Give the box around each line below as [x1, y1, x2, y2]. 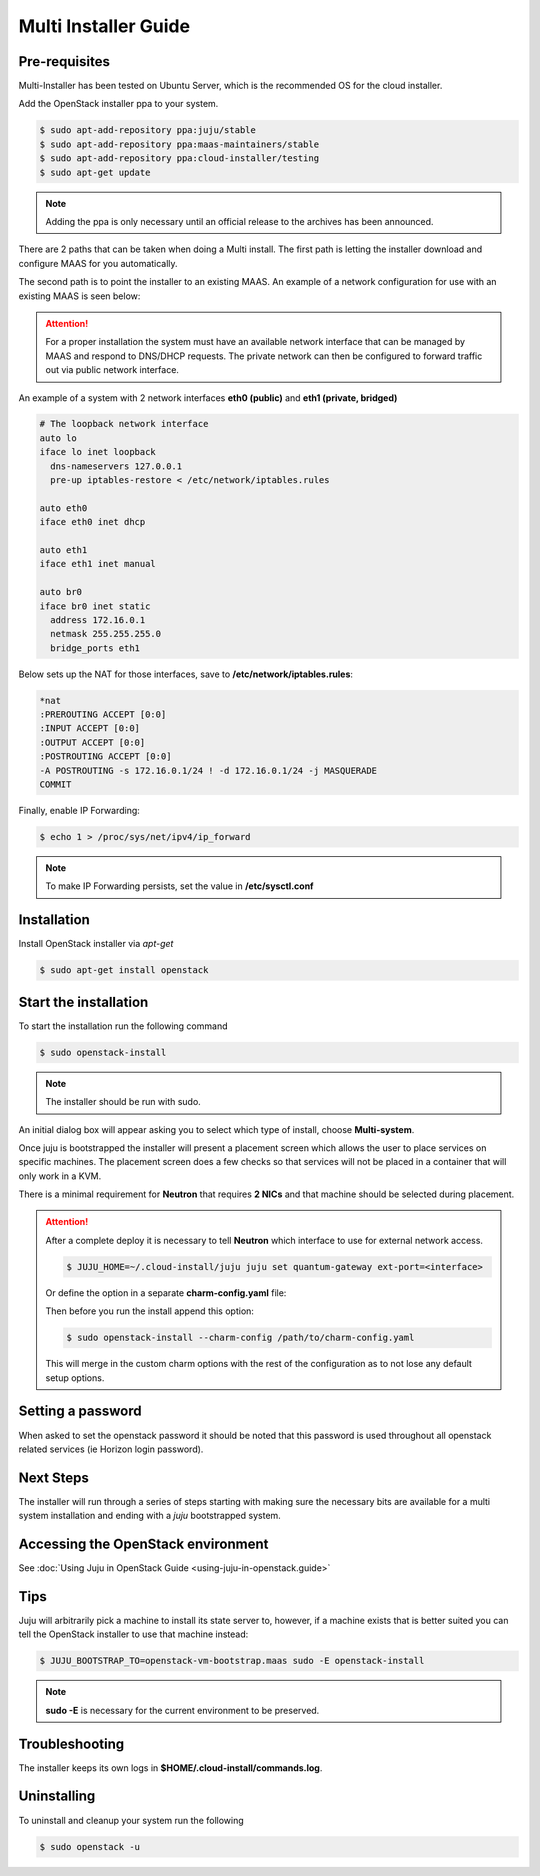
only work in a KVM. [18, 1170, 102, 1182]
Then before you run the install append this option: [45, 1305, 255, 1317]
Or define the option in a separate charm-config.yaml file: [45, 1286, 287, 1299]
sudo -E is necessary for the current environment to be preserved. [45, 1704, 320, 1716]
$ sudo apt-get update [39, 166, 151, 178]
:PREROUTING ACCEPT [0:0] [39, 709, 167, 720]
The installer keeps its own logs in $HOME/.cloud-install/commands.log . [18, 1761, 323, 1774]
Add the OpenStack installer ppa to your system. [18, 98, 219, 110]
